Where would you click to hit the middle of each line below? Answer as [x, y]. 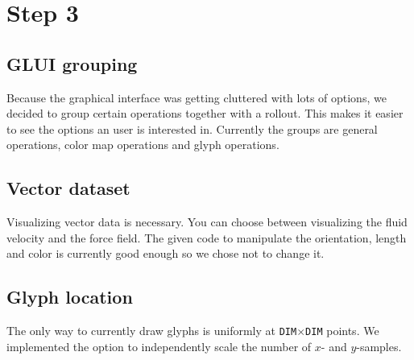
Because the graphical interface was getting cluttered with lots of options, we [197, 97]
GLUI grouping [72, 63]
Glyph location [70, 297]
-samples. [379, 346]
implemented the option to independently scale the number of [159, 346]
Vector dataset [68, 188]
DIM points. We [342, 331]
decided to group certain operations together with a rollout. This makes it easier [205, 113]
